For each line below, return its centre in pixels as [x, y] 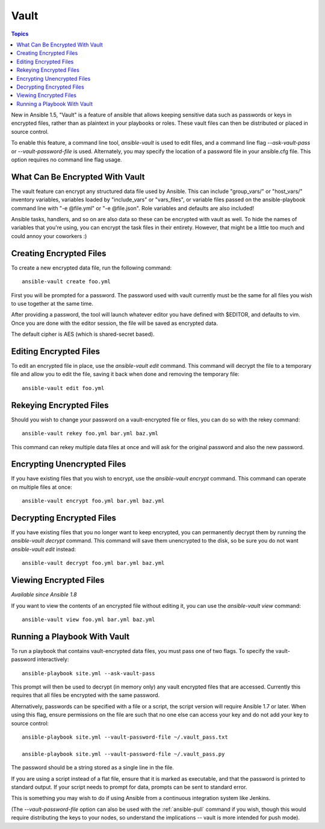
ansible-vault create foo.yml [67, 282]
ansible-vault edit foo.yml [63, 388]
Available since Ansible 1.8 [44, 594]
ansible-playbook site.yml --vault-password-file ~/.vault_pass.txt [125, 737]
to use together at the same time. [52, 303]
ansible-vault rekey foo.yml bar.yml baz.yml [90, 433]
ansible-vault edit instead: [44, 549]
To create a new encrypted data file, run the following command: [91, 268]
